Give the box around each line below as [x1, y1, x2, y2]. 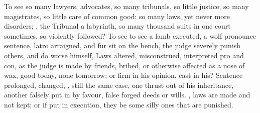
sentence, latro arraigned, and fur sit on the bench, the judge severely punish [4, 40, 241, 51]
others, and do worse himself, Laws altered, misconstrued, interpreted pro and [4, 50, 244, 60]
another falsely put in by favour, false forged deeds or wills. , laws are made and [4, 89, 250, 100]
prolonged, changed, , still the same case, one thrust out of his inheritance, [4, 79, 234, 90]
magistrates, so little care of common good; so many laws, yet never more [4, 11, 230, 21]
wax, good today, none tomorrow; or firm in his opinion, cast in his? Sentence [4, 70, 243, 80]
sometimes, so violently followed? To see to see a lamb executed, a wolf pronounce [4, 30, 256, 41]
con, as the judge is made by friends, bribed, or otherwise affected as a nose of [4, 60, 245, 70]
